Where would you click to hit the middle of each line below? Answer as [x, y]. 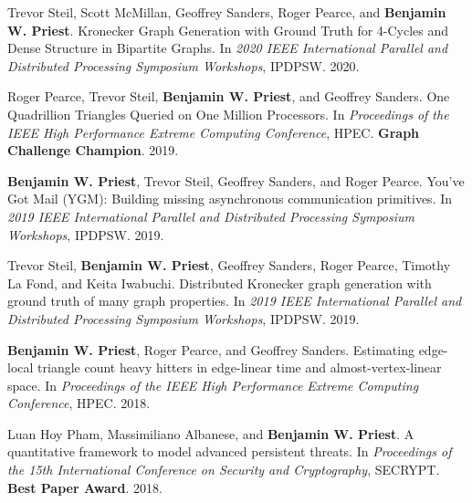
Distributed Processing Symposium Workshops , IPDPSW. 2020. [184, 65]
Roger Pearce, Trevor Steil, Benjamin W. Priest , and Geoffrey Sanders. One [229, 96]
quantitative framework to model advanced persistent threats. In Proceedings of [230, 451]
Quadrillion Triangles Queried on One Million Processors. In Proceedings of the [228, 114]
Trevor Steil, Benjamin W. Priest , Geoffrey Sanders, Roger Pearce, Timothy [229, 265]
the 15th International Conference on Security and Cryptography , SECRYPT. [224, 470]
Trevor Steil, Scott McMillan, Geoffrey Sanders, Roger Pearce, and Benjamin [227, 12]
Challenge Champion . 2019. [93, 150]
